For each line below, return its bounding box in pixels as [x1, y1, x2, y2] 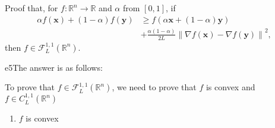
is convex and [206, 81, 255, 93]
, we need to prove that [112, 81, 197, 93]
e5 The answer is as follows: [5, 61, 103, 73]
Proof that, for [5, 2, 58, 14]
